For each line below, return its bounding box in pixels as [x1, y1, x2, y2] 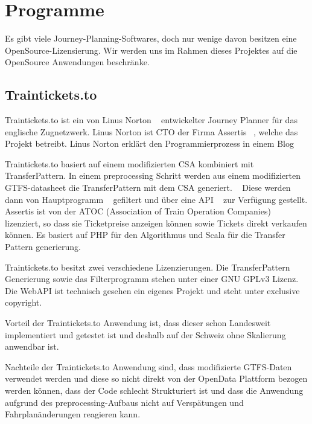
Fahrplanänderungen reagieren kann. [5, 408, 141, 420]
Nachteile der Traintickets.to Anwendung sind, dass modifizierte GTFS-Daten [5, 360, 292, 373]
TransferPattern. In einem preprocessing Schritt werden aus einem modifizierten [5, 169, 301, 182]
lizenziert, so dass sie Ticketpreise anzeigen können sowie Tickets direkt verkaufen [5, 216, 307, 229]
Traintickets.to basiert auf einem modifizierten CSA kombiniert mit [5, 157, 254, 170]
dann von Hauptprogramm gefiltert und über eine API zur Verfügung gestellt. [5, 193, 308, 205]
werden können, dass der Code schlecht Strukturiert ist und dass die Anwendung [5, 384, 304, 396]
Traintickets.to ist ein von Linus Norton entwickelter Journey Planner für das [5, 114, 298, 126]
